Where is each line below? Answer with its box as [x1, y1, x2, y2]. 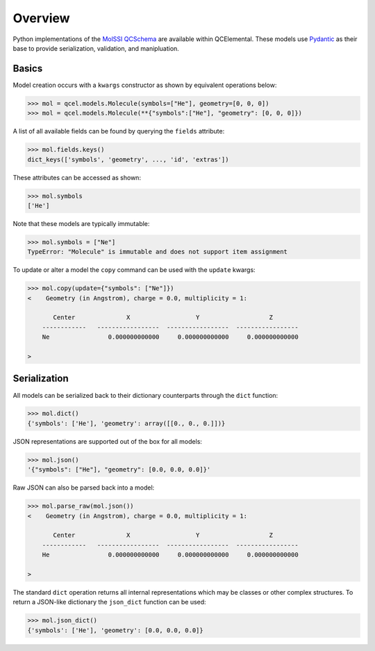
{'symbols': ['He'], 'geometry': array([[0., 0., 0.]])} [27, 419, 226, 427]
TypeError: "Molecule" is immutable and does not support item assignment [27, 248, 288, 256]
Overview [12, 10, 70, 26]
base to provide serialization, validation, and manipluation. [12, 44, 180, 52]
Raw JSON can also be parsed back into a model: [12, 483, 155, 492]
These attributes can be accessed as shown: [12, 173, 142, 182]
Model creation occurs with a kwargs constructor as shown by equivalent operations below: [12, 81, 277, 89]
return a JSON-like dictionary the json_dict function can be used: [12, 598, 206, 606]
